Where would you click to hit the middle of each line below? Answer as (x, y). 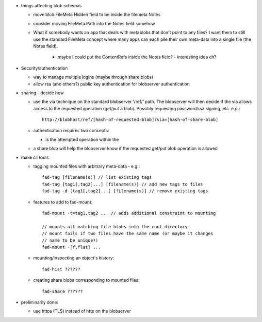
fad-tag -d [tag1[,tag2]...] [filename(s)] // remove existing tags (125, 191)
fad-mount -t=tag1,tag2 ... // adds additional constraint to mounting (129, 213)
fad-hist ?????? (61, 269)
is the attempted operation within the (82, 139)
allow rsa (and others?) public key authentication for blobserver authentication (112, 84)
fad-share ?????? (62, 291)
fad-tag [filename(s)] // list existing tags (97, 178)
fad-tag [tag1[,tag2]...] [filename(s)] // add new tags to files (123, 184)
